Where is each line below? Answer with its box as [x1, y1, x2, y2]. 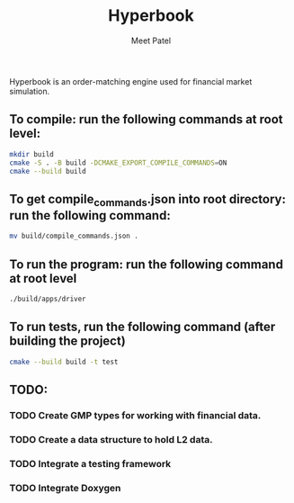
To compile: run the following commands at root [9, 112, 283, 127]
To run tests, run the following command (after [9, 319, 276, 335]
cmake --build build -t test [9, 357, 119, 366]
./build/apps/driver [9, 294, 87, 304]
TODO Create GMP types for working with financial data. [9, 409, 262, 421]
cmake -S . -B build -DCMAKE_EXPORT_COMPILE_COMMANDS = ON [9, 158, 227, 167]
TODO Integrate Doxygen [9, 481, 121, 494]
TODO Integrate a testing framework [9, 457, 172, 470]
